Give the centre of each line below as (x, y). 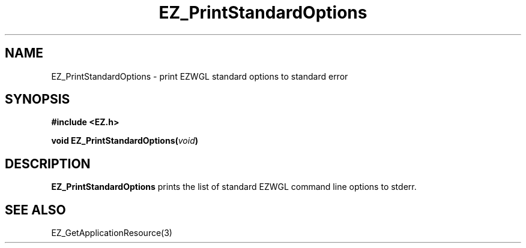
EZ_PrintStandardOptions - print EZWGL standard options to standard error (200, 76)
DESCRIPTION (48, 164)
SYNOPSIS (38, 99)
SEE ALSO (35, 210)
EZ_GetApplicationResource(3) (112, 233)
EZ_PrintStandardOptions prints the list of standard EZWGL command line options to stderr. (234, 187)
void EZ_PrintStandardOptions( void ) (125, 141)
